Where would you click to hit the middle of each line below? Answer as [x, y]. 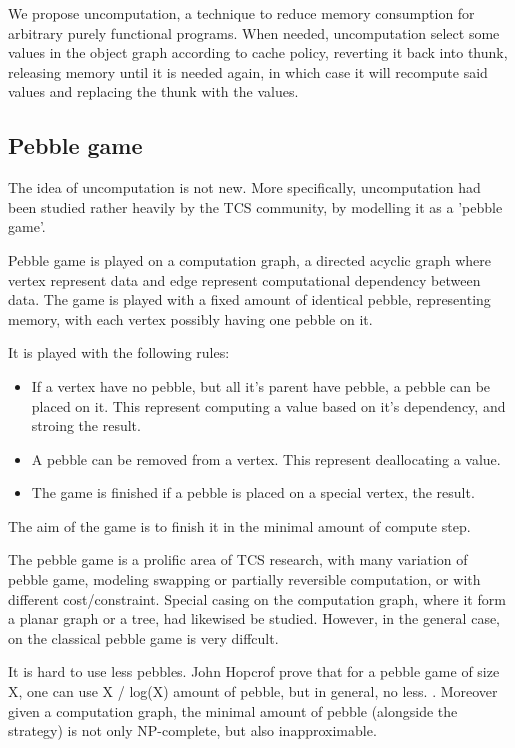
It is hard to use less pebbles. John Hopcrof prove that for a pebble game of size [254, 671]
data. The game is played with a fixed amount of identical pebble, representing [249, 299]
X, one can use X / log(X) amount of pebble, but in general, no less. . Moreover [253, 691]
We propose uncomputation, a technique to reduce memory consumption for [241, 13]
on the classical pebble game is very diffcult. [143, 637]
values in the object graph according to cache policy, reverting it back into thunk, [258, 52]
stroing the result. [86, 425]
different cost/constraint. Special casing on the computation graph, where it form [257, 598]
